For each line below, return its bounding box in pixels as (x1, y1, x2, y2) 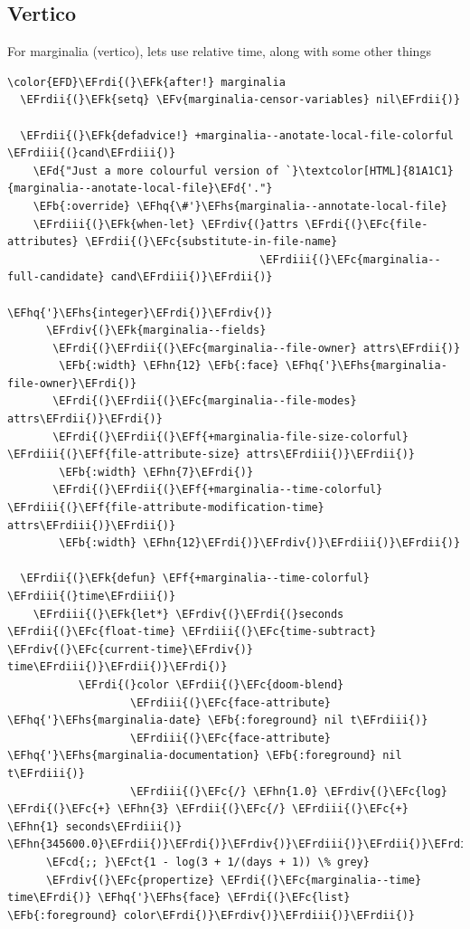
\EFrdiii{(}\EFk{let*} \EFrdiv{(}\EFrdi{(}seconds (33, 607, 344, 621)
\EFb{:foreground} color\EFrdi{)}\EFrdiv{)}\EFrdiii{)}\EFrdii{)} (7, 908, 416, 922)
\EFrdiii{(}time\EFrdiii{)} (7, 590, 176, 603)
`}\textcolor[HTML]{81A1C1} (285, 164, 454, 177)
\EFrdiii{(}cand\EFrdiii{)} (7, 147, 176, 160)
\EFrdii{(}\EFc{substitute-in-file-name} (84, 235, 338, 249)
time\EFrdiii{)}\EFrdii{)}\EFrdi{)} (7, 660, 228, 674)
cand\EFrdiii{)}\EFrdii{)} (110, 270, 273, 284)
